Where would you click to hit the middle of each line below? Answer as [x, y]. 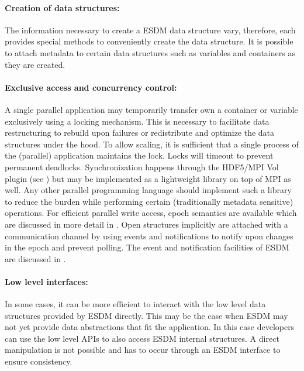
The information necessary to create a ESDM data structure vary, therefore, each [150, 30]
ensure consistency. [39, 361]
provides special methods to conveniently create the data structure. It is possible [149, 41]
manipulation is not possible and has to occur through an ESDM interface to [143, 350]
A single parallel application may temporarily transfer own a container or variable [151, 109]
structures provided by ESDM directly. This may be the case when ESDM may [146, 315]
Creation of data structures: [62, 7]
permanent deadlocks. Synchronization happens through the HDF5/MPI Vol [142, 166]
